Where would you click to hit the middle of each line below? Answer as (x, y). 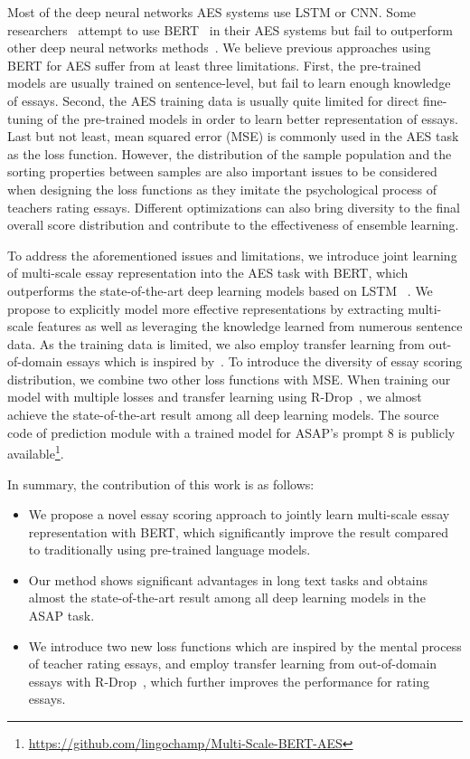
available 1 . (36, 452)
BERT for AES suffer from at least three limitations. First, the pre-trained (214, 65)
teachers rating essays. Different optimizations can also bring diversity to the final (234, 207)
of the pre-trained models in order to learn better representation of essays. (253, 118)
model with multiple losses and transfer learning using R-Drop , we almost (215, 397)
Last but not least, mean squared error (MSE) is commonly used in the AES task (233, 136)
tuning (25, 118)
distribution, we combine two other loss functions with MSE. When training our (229, 379)
